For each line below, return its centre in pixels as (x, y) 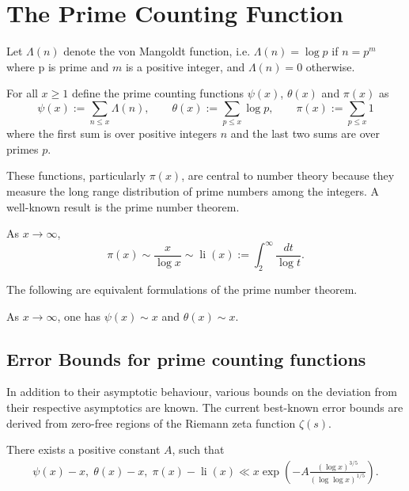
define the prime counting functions (158, 93)
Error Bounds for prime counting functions (186, 358)
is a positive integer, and (185, 66)
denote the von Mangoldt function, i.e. (157, 51)
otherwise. (330, 66)
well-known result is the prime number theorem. (123, 206)
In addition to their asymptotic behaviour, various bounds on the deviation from (202, 392)
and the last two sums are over (305, 133)
